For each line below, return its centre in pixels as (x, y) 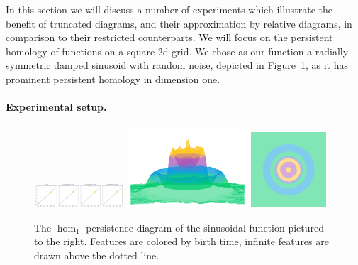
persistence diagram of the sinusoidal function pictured (205, 227)
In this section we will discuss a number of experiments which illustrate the (169, 9)
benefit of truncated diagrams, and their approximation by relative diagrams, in (179, 23)
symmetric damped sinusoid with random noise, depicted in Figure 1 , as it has (177, 65)
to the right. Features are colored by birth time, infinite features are (181, 241)
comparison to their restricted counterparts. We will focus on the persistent (169, 37)
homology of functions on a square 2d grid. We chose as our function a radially (177, 51)
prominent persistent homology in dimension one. (113, 79)
